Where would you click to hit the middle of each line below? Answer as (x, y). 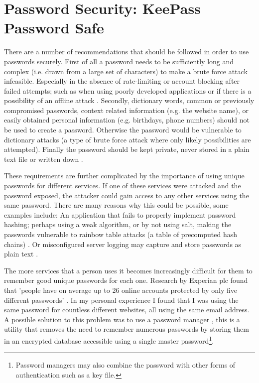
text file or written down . (44, 159)
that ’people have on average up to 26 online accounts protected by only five (121, 290)
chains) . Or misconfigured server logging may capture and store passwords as (123, 244)
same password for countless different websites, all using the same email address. (127, 310)
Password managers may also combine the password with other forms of (126, 365)
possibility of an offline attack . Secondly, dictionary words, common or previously (129, 100)
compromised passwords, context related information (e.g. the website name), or (126, 110)
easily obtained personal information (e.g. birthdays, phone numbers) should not (127, 120)
